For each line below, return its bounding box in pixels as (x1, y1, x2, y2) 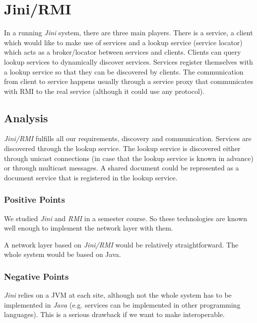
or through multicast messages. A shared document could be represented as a (4, 162, 239, 173)
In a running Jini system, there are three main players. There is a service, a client (4, 27, 253, 38)
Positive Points (4, 193, 65, 206)
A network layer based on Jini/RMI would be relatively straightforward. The (4, 239, 239, 249)
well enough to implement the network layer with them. (4, 223, 173, 233)
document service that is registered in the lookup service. (4, 172, 178, 182)
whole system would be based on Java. (4, 249, 121, 259)
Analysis (4, 110, 48, 125)
